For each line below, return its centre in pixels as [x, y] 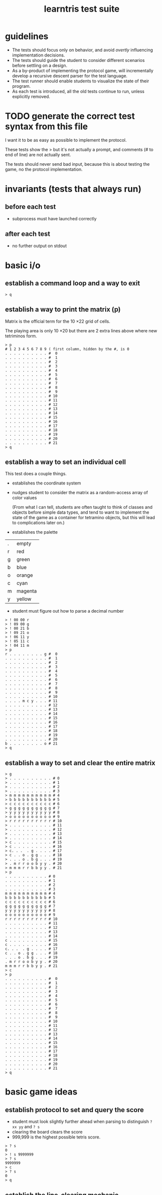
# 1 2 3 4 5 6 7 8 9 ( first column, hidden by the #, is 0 [67, 349]
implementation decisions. [38, 55]
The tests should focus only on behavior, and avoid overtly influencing [82, 50]
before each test [30, 207]
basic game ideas [41, 1092]
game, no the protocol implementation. [44, 169]
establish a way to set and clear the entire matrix [80, 763]
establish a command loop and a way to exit [72, 283]
